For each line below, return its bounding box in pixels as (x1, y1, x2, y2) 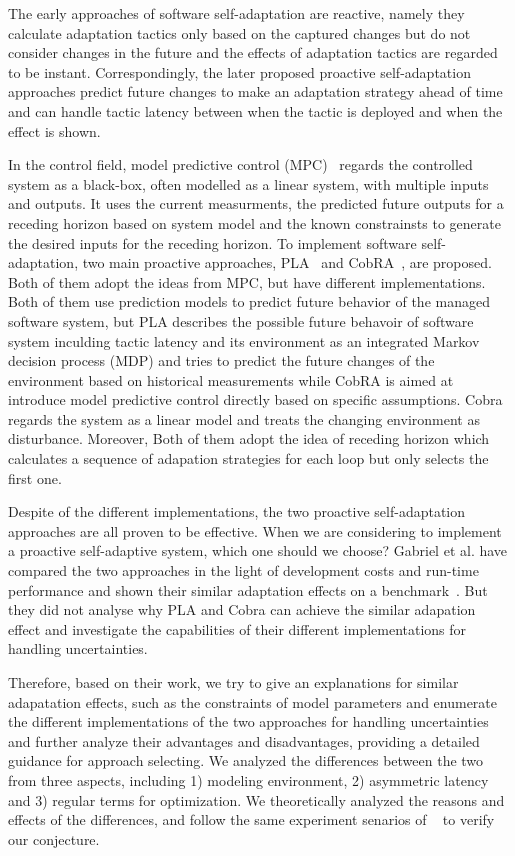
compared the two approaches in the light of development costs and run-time (8, 560, 479, 581)
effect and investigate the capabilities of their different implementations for (8, 618, 467, 639)
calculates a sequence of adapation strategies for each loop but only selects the (8, 448, 489, 469)
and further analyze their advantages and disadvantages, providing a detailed (8, 730, 480, 751)
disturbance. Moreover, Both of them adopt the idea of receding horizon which (8, 428, 490, 449)
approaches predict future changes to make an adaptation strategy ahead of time (8, 81, 503, 102)
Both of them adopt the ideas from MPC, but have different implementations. (8, 271, 486, 292)
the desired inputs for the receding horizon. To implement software (8, 232, 417, 253)
